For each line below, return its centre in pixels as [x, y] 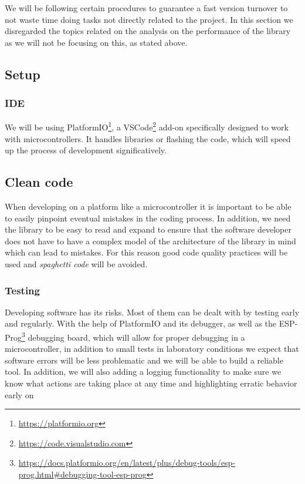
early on [19, 394]
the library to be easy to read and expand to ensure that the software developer [148, 229]
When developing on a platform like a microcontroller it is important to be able [148, 206]
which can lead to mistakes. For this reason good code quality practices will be [146, 252]
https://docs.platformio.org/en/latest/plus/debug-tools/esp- [127, 463]
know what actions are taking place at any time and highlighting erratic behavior [151, 383]
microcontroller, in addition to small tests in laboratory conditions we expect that [152, 349]
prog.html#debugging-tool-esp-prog [82, 474]
